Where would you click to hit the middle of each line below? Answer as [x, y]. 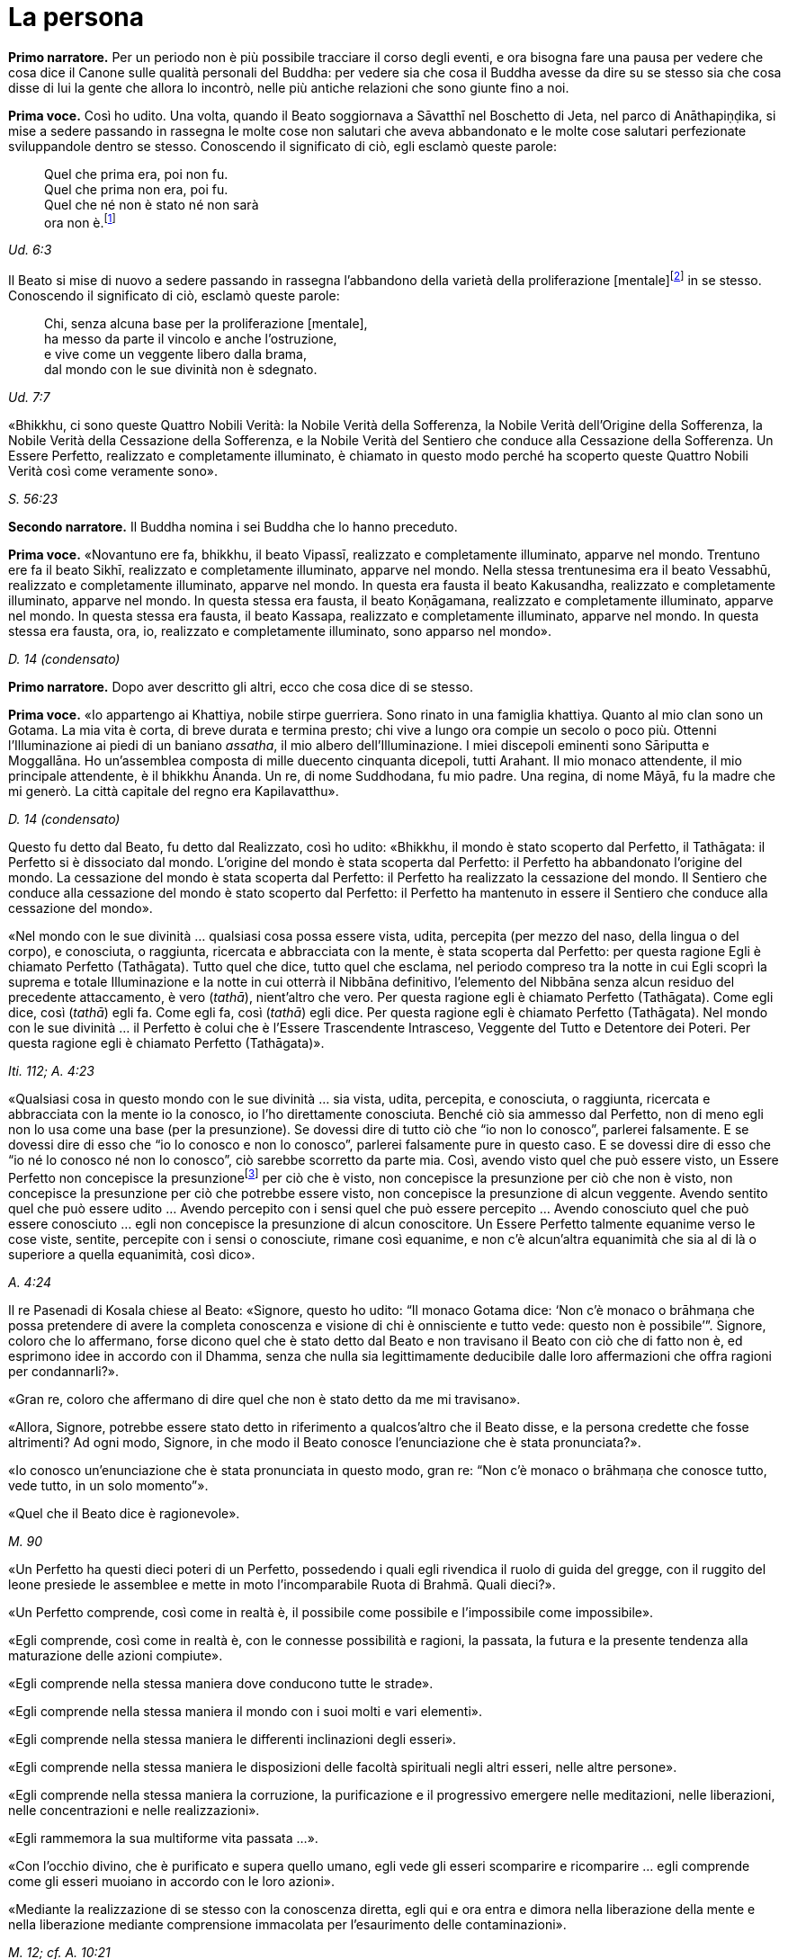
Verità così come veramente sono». [113, 471]
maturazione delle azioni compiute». [116, 1655]
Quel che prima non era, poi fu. [136, 189]
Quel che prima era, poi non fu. [136, 174]
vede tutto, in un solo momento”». [108, 1485]
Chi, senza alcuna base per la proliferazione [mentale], [206, 324]
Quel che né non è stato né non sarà [152, 204]
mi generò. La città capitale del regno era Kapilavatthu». [174, 792]
